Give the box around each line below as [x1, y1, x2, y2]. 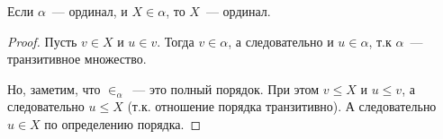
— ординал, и [51, 2, 128, 20]
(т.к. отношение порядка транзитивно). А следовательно [127, 97, 437, 116]
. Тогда [157, 31, 194, 50]
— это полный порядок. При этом [132, 79, 320, 98]
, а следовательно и [228, 31, 334, 50]
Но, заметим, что [7, 79, 101, 98]
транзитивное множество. [7, 49, 147, 68]
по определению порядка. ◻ [44, 114, 202, 133]
